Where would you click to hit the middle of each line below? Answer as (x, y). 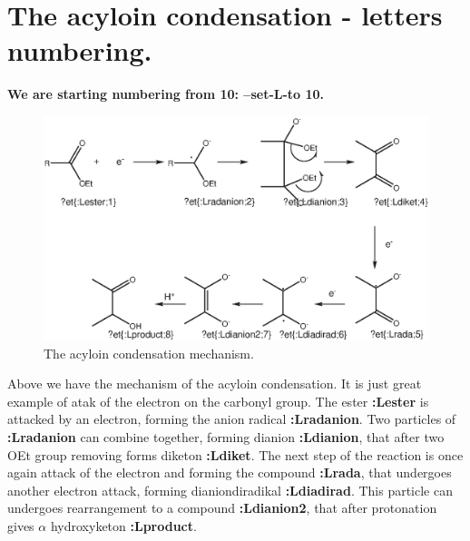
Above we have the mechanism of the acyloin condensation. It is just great (215, 384)
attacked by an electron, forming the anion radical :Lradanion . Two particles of (232, 419)
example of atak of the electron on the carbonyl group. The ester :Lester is (218, 401)
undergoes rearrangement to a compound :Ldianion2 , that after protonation (222, 508)
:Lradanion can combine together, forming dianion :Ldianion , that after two (226, 437)
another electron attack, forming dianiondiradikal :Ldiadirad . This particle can (230, 490)
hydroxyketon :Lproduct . (123, 526)
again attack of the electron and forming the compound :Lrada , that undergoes (230, 472)
